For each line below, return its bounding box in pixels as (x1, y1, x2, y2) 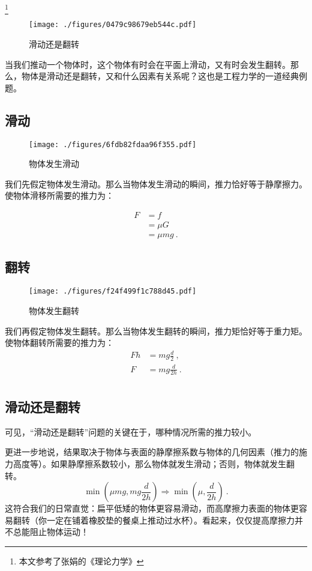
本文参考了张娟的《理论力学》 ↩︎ (19, 554, 144, 567)
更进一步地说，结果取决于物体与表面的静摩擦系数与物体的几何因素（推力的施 (5, 446, 307, 458)
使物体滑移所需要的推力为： (5, 189, 114, 202)
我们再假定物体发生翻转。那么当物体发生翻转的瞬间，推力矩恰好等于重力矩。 (5, 324, 307, 337)
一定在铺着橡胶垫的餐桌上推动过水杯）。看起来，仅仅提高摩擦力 (46, 513, 295, 526)
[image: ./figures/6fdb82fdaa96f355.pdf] (29, 140, 197, 149)
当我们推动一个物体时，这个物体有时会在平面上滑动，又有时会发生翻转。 (5, 58, 290, 70)
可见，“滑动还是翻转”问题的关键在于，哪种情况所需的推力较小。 (5, 425, 257, 438)
